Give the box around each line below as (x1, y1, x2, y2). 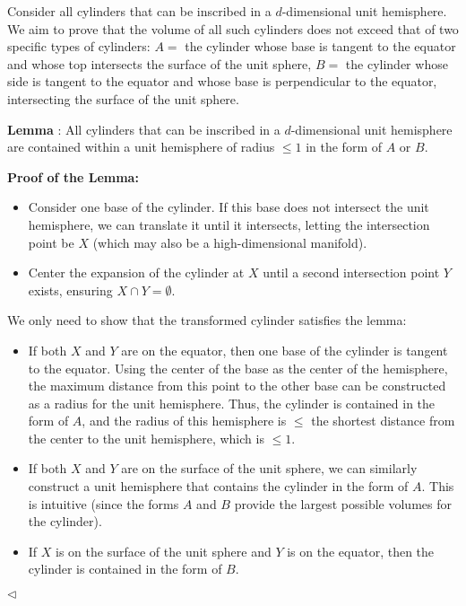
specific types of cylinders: (7, 37, 151, 56)
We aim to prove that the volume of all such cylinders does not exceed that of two (7, 19, 459, 38)
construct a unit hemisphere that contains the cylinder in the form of (28, 477, 409, 496)
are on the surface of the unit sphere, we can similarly (121, 459, 418, 478)
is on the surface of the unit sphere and (56, 541, 272, 560)
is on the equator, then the (287, 541, 435, 560)
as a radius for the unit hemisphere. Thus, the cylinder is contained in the (28, 393, 436, 412)
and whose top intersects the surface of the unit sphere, (7, 54, 312, 73)
